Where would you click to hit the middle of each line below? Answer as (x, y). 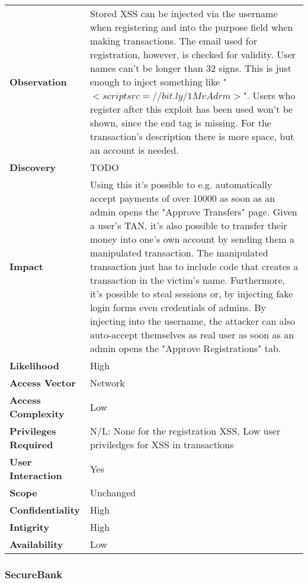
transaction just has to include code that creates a (194, 266)
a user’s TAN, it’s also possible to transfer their (188, 225)
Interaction (36, 475)
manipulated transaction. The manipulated (179, 253)
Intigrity (30, 527)
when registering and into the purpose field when (191, 27)
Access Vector (43, 383)
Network (107, 383)
